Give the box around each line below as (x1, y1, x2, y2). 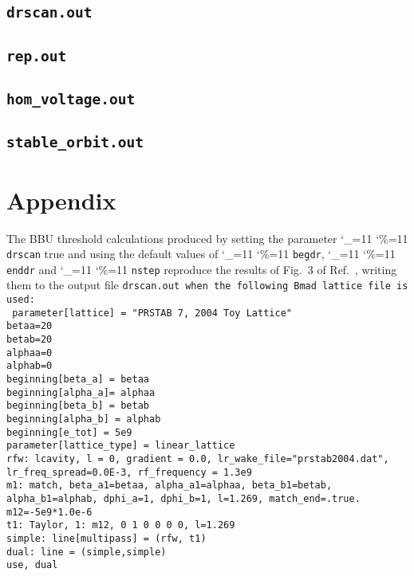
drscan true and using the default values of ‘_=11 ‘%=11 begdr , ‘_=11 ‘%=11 (6, 245, 396, 262)
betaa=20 (6, 320, 53, 332)
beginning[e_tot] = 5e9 (6, 426, 132, 438)
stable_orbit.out (6, 134, 144, 151)
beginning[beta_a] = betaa (6, 374, 149, 386)
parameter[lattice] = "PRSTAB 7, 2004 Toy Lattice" (12, 307, 292, 319)
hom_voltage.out (6, 91, 136, 108)
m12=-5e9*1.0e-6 (6, 506, 93, 518)
